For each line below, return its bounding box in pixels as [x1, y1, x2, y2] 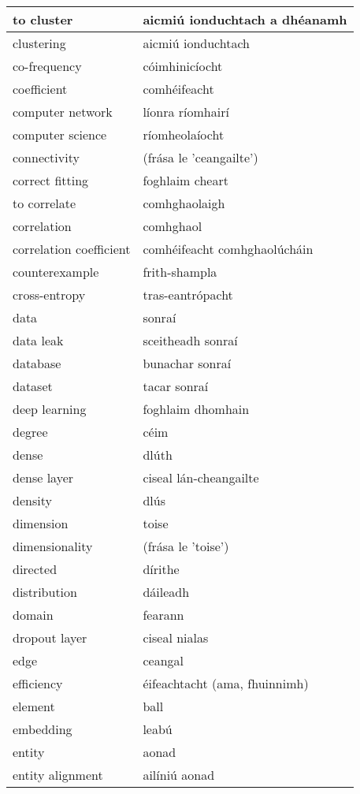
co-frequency [13, 57, 82, 75]
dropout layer [13, 628, 87, 647]
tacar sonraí [143, 377, 209, 395]
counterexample [13, 263, 99, 281]
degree [13, 423, 48, 441]
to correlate [13, 194, 76, 212]
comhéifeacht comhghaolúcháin [143, 240, 314, 258]
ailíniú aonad [143, 766, 215, 784]
